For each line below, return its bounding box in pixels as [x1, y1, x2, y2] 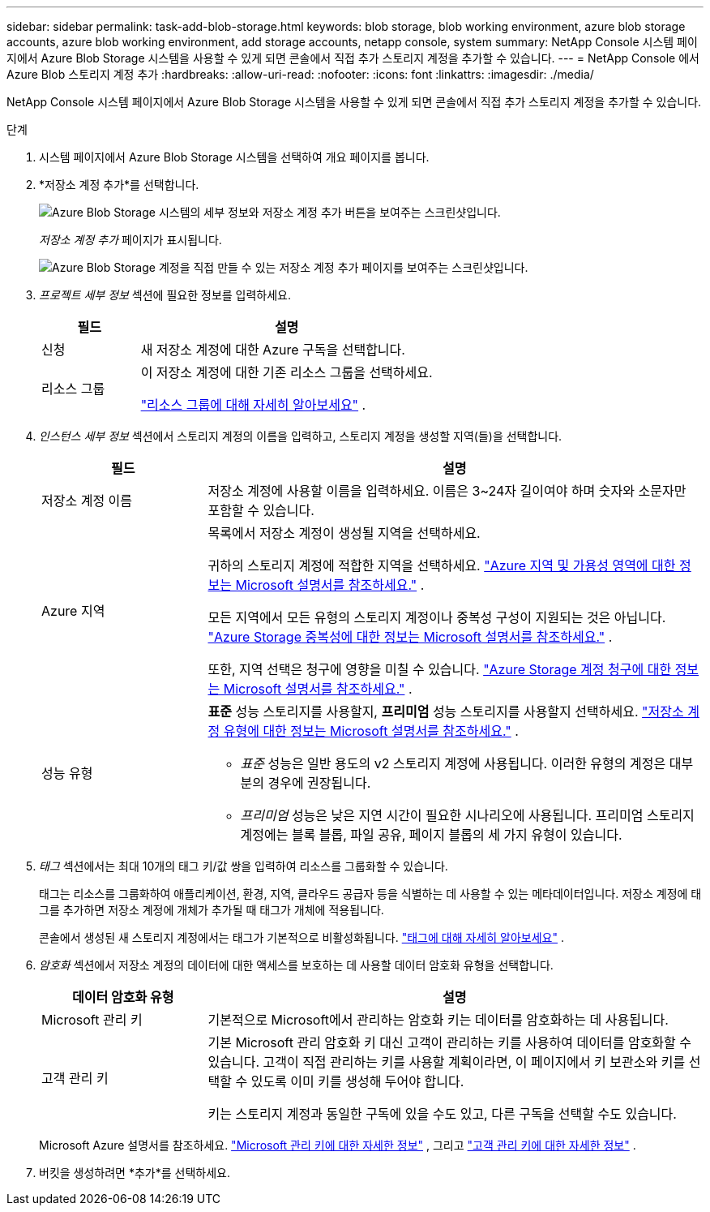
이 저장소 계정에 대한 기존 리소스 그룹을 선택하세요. [140, 364, 433, 380]
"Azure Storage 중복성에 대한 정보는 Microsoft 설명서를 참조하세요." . [207, 629, 613, 645]
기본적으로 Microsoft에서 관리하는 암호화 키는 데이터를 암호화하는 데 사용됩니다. [207, 1012, 669, 1028]
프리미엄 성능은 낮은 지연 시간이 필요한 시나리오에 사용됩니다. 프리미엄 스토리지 [240, 807, 695, 823]
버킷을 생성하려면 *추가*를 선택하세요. [39, 1166, 230, 1180]
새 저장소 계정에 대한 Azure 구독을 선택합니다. [140, 342, 405, 358]
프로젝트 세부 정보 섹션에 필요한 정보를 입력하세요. [39, 288, 292, 302]
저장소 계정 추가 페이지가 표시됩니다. [39, 233, 222, 247]
